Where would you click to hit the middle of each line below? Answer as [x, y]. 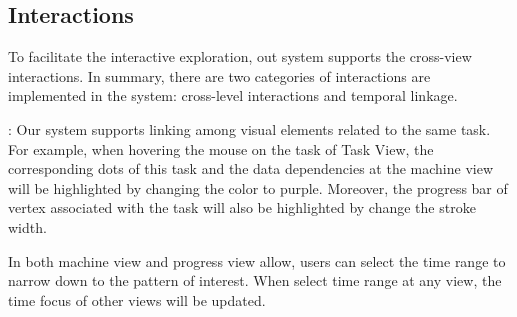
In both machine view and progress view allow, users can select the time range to [257, 260]
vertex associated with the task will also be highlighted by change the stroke [242, 207]
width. [27, 226]
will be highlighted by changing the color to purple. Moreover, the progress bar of [258, 187]
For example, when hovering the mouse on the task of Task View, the [221, 148]
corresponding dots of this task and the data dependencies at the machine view [251, 168]
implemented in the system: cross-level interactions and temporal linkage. [233, 95]
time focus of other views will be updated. [137, 299]
